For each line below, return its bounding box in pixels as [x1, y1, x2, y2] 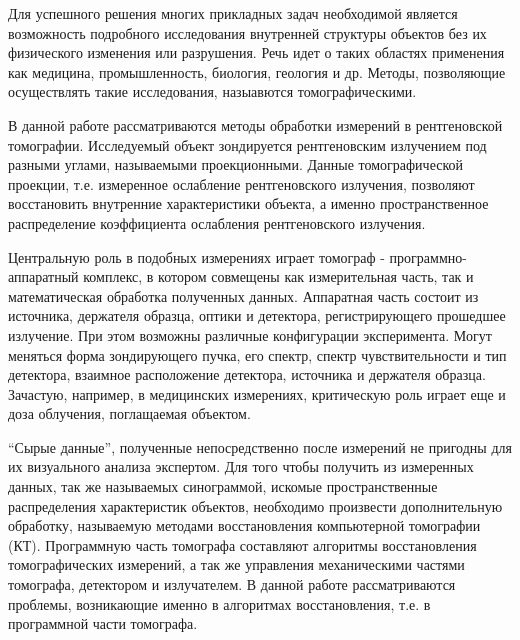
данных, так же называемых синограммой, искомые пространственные [8, 476, 438, 497]
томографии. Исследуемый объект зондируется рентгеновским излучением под [8, 134, 487, 155]
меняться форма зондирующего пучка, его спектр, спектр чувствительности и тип [8, 344, 507, 365]
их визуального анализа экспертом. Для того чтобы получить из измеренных [8, 456, 474, 477]
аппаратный [8, 266, 79, 287]
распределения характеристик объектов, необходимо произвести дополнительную [8, 495, 503, 516]
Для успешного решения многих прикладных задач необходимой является [8, 3, 458, 23]
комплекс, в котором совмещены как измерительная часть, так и [83, 266, 474, 287]
